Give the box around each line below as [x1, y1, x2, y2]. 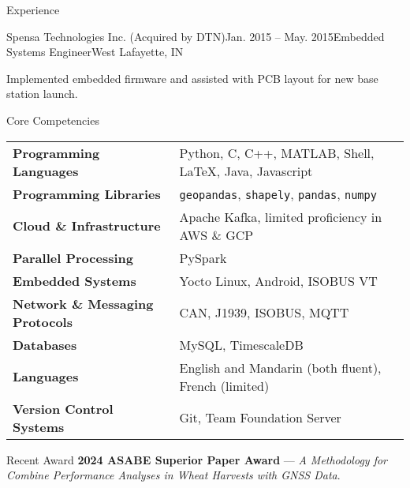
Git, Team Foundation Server [179, 408, 341, 427]
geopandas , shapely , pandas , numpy [179, 184, 377, 203]
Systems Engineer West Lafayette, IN [6, 43, 184, 60]
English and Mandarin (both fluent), [179, 358, 382, 377]
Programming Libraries [13, 184, 161, 203]
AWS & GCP [179, 225, 254, 244]
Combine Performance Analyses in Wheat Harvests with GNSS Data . [6, 467, 341, 483]
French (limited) [179, 376, 270, 395]
